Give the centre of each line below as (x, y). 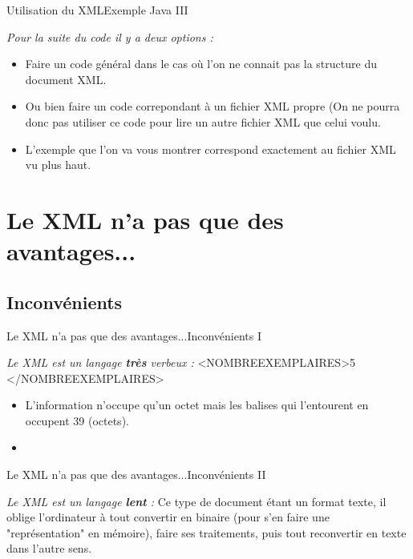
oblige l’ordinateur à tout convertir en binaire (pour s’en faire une (168, 517)
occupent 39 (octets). (77, 420)
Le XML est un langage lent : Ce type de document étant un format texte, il (196, 501)
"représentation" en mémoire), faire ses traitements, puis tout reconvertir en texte (206, 532)
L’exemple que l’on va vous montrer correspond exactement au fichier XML (211, 149)
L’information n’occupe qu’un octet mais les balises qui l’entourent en (197, 405)
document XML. (66, 79)
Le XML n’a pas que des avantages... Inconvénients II (136, 475)
